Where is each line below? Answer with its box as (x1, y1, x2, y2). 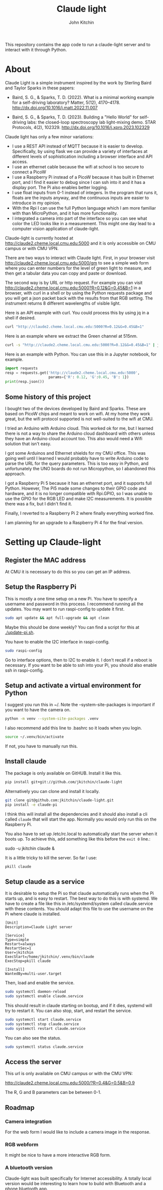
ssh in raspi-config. (5, 667, 44, 673)
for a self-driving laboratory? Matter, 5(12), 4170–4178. (12, 99, 120, 105)
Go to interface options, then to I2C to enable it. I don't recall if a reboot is (5, 657, 152, 663)
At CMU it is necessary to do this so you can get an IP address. (5, 569, 131, 575)
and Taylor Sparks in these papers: (5, 85, 75, 91)
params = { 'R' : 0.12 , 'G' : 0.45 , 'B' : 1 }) (48, 375, 130, 380)
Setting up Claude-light (5, 537, 101, 548)
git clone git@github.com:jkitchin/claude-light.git (5, 797, 114, 803)
